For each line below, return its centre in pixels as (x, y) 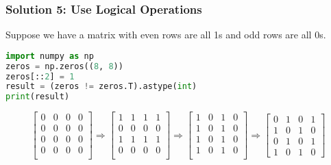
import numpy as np (50, 56)
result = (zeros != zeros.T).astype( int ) (101, 87)
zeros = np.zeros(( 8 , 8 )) (64, 66)
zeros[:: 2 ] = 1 (40, 76)
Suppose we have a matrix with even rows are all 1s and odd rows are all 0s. (166, 35)
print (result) (38, 97)
